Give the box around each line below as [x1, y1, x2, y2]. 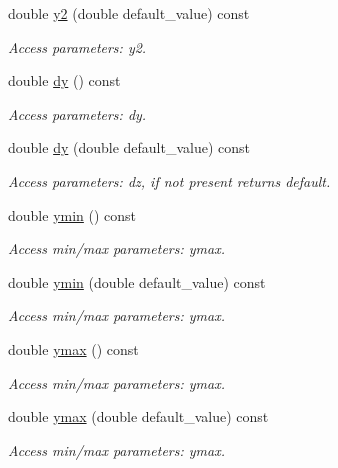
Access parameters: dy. [8, 103, 147, 124]
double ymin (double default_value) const [8, 271, 266, 292]
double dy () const [8, 70, 121, 91]
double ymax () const [8, 338, 139, 359]
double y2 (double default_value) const [8, 3, 250, 23]
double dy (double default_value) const [8, 137, 251, 158]
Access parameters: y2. [8, 36, 147, 57]
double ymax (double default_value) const [8, 406, 269, 427]
